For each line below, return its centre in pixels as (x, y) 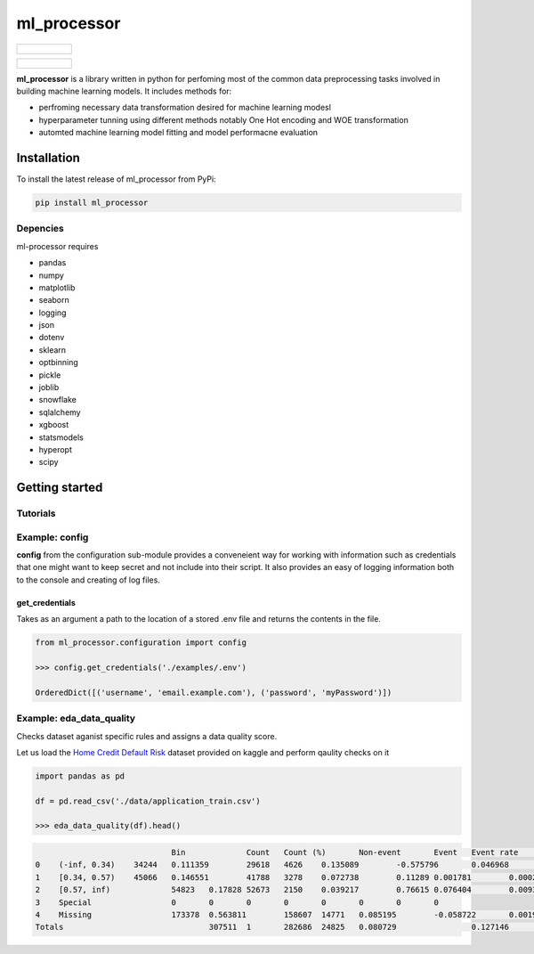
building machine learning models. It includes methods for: (124, 91)
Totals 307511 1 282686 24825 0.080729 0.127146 (272, 927)
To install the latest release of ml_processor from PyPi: (117, 179)
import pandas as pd (80, 776)
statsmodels (61, 437)
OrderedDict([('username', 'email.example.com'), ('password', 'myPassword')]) (214, 692)
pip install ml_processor (92, 203)
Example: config (53, 537)
